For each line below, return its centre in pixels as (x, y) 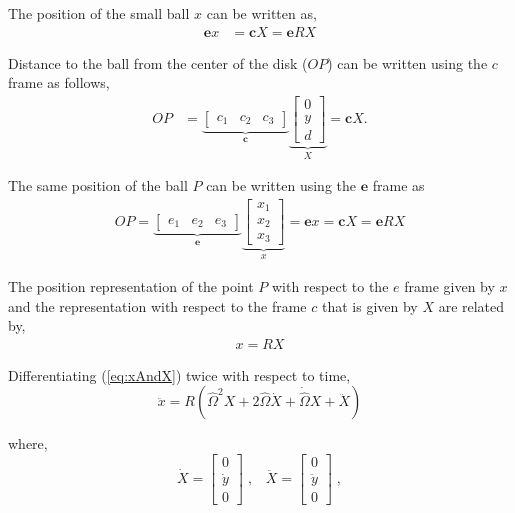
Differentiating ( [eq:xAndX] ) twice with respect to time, (179, 374)
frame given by (449, 285)
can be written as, (261, 13)
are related (471, 305)
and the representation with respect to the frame (157, 305)
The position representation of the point (131, 285)
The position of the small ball (99, 13)
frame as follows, (59, 82)
